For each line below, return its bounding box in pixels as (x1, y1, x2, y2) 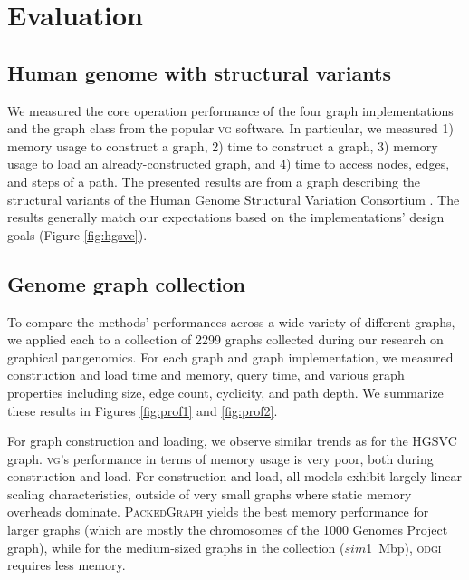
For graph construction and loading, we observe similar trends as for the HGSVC (7, 431, 457, 450)
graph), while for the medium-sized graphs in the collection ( (7, 537, 345, 556)
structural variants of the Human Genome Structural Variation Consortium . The (7, 189, 460, 208)
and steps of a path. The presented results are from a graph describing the (7, 171, 421, 190)
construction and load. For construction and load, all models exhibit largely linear (7, 467, 462, 486)
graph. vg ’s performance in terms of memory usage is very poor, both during (7, 449, 434, 468)
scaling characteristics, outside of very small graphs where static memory (7, 484, 412, 503)
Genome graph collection (7, 269, 246, 297)
